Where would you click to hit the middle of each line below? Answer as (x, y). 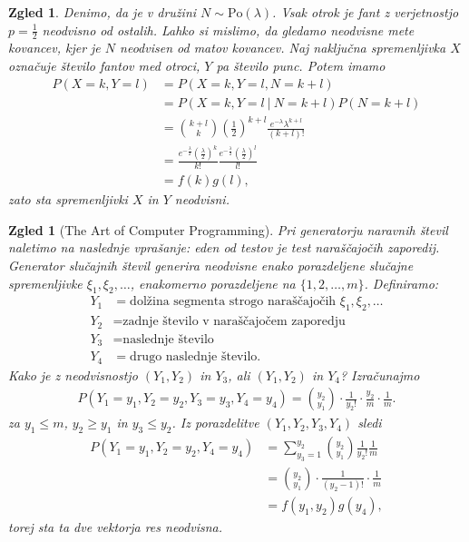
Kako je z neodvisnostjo (73, 374)
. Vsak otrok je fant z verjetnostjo (366, 12)
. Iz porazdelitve (215, 423)
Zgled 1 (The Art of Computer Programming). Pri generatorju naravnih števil (228, 229)
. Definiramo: (401, 283)
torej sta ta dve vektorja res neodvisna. (115, 527)
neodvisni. (202, 199)
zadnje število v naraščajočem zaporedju (234, 322)
